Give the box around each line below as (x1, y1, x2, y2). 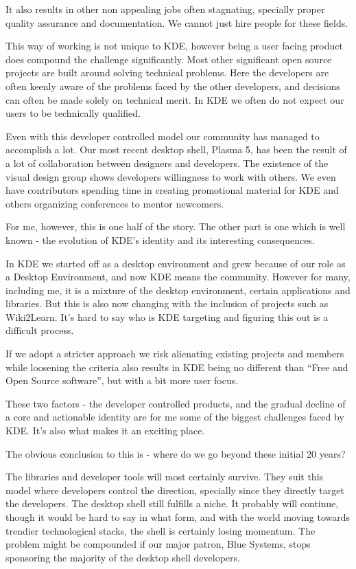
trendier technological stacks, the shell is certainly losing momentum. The (5, 523, 316, 537)
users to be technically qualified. (5, 106, 141, 120)
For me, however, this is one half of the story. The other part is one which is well (5, 219, 346, 234)
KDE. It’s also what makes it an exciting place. (5, 423, 205, 438)
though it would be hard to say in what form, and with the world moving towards (5, 510, 351, 524)
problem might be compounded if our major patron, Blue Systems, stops (5, 537, 311, 551)
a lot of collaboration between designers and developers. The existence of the (5, 155, 329, 170)
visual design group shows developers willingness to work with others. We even (5, 169, 336, 183)
